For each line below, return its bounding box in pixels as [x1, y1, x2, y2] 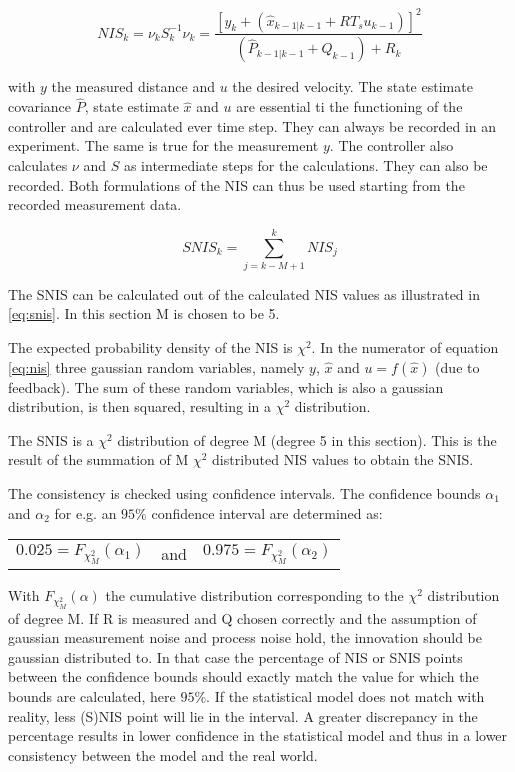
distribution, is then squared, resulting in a [8, 396, 271, 417]
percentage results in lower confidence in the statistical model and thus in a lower [8, 725, 508, 746]
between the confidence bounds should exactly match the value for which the [8, 666, 479, 687]
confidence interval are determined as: [151, 502, 383, 523]
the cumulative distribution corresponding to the [105, 585, 404, 606]
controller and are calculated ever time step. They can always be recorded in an [8, 115, 497, 136]
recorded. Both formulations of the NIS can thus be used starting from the [8, 174, 465, 195]
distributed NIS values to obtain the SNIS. [212, 449, 474, 470]
